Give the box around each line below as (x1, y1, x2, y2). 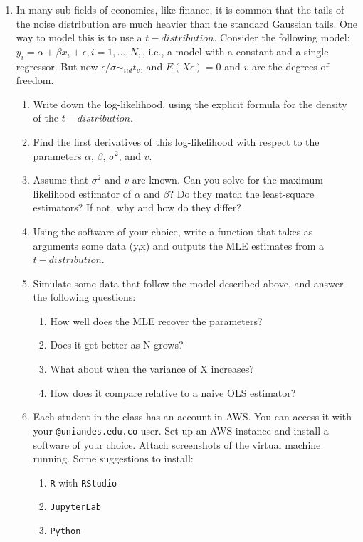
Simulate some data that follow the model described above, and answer (33, 275, 344, 290)
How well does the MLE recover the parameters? (50, 313, 263, 328)
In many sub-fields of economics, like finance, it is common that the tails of (16, 2, 344, 16)
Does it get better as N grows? (50, 337, 184, 352)
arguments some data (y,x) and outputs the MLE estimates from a (33, 238, 324, 253)
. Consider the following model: (214, 30, 350, 45)
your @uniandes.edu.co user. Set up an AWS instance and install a (33, 423, 329, 437)
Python (50, 526, 81, 537)
